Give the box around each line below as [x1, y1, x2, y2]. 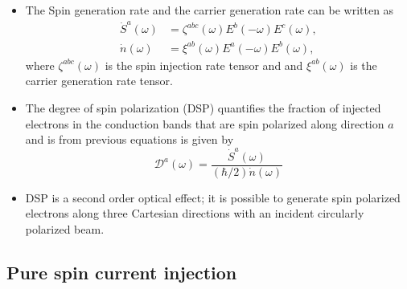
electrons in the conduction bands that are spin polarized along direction [25, 115, 384, 132]
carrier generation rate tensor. [25, 72, 173, 89]
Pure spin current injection [6, 259, 237, 284]
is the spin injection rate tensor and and [105, 56, 303, 73]
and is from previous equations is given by [25, 131, 234, 148]
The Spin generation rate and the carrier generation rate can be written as [25, 2, 394, 18]
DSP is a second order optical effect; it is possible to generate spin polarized [25, 189, 401, 206]
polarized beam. [25, 220, 105, 237]
